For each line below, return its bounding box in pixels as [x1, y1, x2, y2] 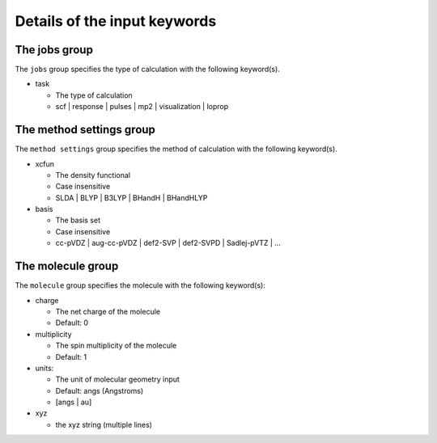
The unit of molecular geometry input [55, 374, 180, 384]
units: [35, 363, 54, 373]
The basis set [55, 215, 101, 226]
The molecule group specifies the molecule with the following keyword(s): [15, 281, 266, 290]
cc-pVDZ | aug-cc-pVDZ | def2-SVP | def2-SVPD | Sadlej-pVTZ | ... [55, 238, 281, 248]
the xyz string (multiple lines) [55, 420, 153, 429]
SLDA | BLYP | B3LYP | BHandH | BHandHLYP [55, 192, 208, 202]
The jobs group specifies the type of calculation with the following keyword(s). [15, 65, 281, 74]
